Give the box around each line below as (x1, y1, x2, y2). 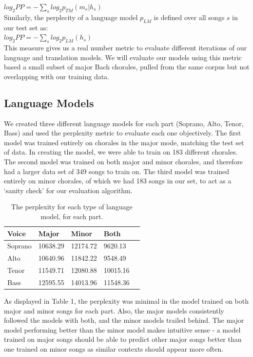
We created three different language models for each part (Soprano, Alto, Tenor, (4, 118, 244, 128)
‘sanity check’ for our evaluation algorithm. (4, 185, 133, 195)
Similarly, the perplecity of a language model (4, 12, 138, 22)
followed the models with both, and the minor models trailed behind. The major (4, 315, 244, 325)
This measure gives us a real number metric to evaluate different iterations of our (4, 42, 247, 52)
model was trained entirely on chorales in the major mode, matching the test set (4, 137, 244, 147)
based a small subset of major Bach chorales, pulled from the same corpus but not (4, 62, 250, 72)
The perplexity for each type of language (11, 201, 133, 212)
